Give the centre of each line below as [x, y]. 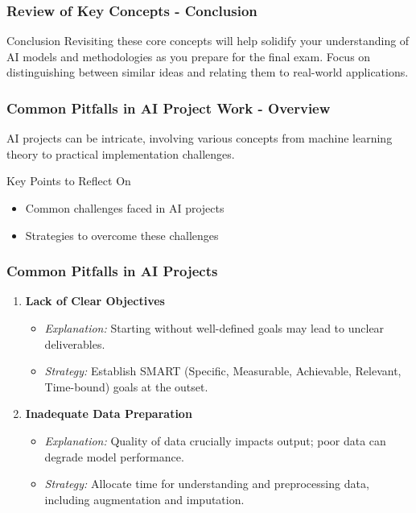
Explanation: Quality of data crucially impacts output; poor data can [215, 440]
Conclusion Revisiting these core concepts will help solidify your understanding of [208, 41]
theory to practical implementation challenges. [121, 153]
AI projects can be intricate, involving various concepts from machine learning [200, 138]
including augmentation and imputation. [144, 499]
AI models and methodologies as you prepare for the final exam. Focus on [189, 56]
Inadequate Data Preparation [109, 414]
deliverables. [75, 343]
